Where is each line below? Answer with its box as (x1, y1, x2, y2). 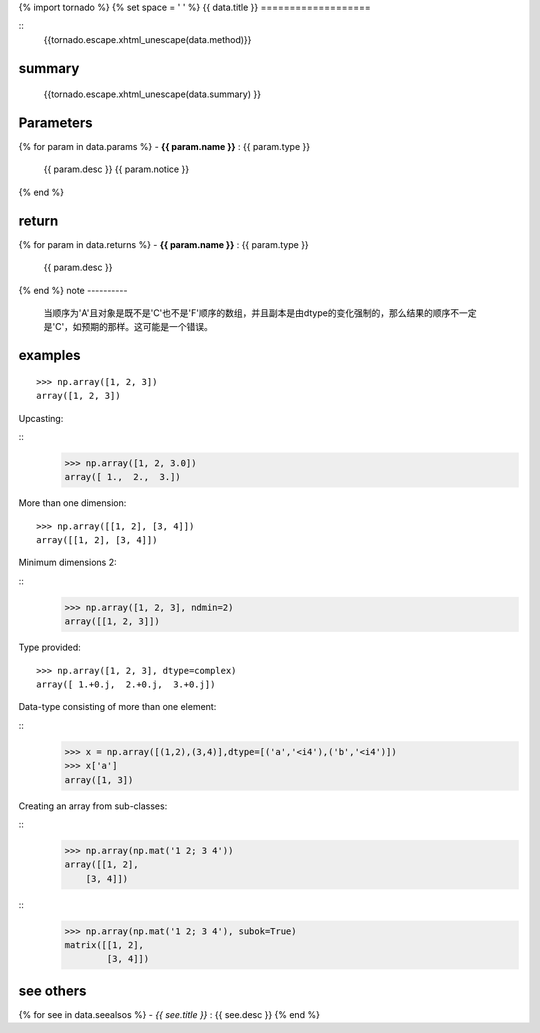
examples (18, 347, 81, 364)
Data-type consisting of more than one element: (18, 701, 217, 713)
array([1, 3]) (64, 774, 134, 785)
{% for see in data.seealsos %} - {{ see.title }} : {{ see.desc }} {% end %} (18, 1008, 320, 1020)
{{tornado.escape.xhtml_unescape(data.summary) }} (43, 88, 262, 100)
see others (18, 982, 87, 999)
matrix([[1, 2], (64, 940, 145, 951)
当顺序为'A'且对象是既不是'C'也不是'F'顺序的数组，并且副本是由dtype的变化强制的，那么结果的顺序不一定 (43, 306, 477, 319)
